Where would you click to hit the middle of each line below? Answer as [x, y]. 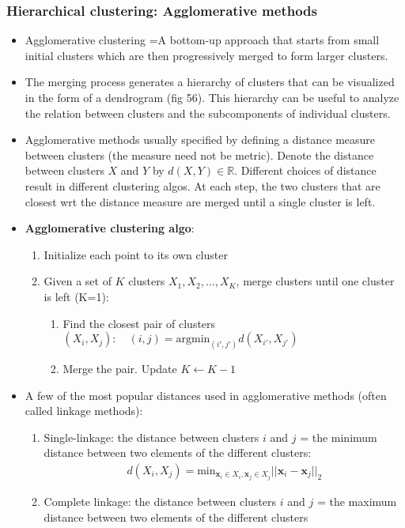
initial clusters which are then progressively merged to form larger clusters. [206, 55]
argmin [193, 339]
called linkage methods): [84, 411]
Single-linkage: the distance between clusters [151, 437]
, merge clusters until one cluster [315, 281]
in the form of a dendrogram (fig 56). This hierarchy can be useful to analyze [212, 97]
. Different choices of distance [305, 170]
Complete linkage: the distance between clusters [160, 502]
